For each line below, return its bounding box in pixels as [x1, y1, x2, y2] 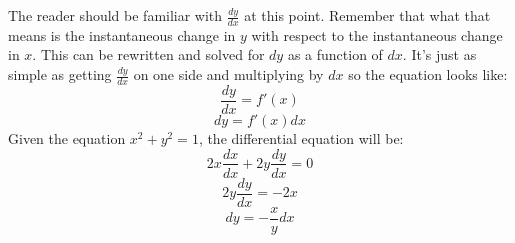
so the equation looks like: [348, 64, 508, 85]
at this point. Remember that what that [244, 5, 491, 25]
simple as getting [8, 64, 112, 85]
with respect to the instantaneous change [251, 24, 503, 45]
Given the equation [8, 127, 126, 148]
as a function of [287, 44, 383, 65]
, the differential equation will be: [198, 127, 404, 148]
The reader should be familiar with [8, 5, 223, 25]
